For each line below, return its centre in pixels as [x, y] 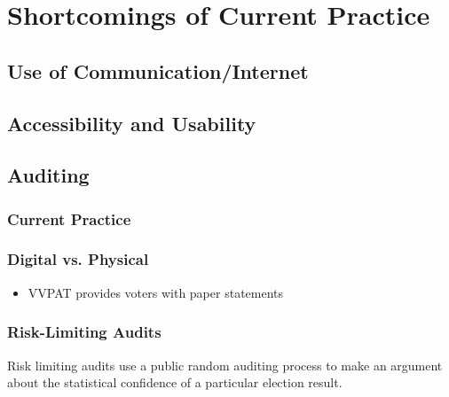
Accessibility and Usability [132, 123]
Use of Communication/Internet [158, 70]
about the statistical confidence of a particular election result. [175, 382]
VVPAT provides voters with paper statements [156, 292]
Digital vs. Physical [78, 259]
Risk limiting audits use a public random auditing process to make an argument [225, 365]
